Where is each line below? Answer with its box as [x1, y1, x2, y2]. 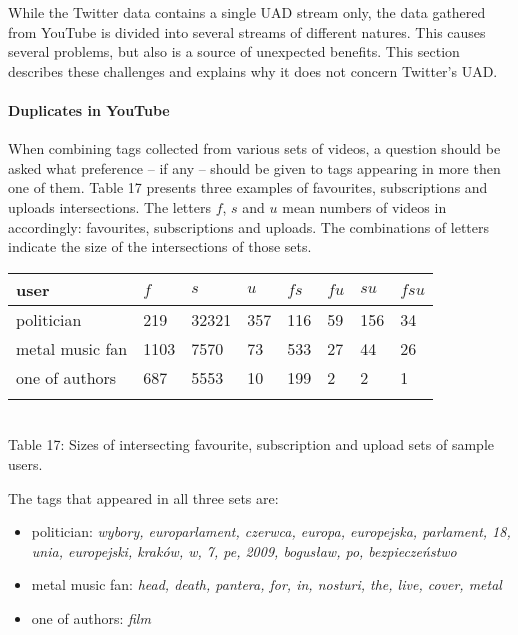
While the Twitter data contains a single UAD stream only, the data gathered [8, 2, 486, 22]
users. [8, 453, 43, 474]
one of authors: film [31, 607, 151, 628]
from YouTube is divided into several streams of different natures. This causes [8, 21, 486, 42]
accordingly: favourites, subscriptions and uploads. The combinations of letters [8, 216, 490, 237]
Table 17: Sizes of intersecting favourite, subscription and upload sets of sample [8, 434, 494, 455]
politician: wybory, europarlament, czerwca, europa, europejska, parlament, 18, [31, 521, 511, 542]
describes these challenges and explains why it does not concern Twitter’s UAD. [8, 60, 498, 81]
